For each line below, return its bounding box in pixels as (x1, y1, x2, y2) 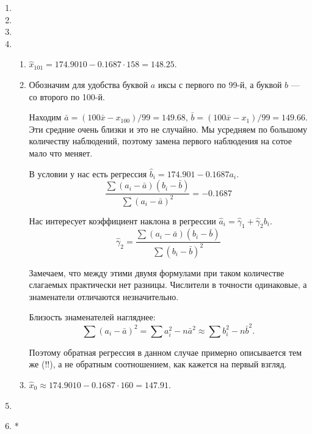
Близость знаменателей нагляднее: (29, 311, 156, 323)
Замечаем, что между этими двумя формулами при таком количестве (29, 266, 285, 279)
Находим (29, 111, 62, 123)
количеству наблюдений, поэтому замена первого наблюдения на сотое (29, 134, 292, 147)
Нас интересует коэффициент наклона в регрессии (29, 214, 216, 227)
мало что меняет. (29, 146, 93, 159)
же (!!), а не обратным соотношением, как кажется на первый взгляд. (29, 358, 287, 370)
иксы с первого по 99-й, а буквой (158, 78, 282, 90)
